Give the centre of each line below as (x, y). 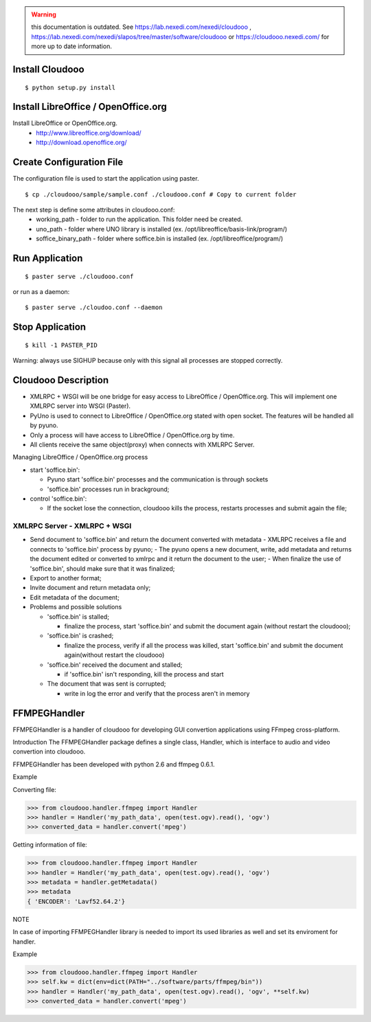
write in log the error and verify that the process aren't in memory (157, 693)
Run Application (48, 258)
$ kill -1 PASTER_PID (61, 345)
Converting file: (34, 789)
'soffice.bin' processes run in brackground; (108, 489)
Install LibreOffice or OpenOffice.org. (65, 123)
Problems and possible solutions (76, 607)
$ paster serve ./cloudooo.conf (79, 276)
